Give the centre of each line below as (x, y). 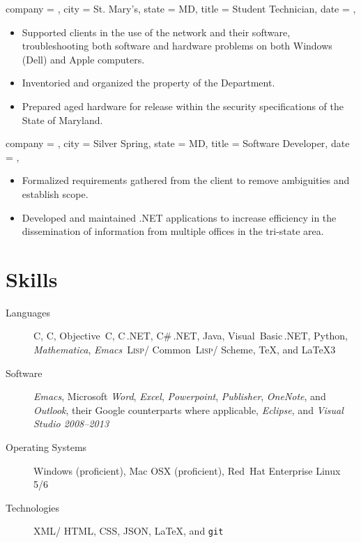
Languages (28, 312)
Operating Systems (46, 447)
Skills (32, 278)
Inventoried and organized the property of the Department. (148, 83)
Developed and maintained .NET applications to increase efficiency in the (179, 217)
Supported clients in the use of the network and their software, (156, 32)
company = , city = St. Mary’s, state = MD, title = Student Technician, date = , (181, 8)
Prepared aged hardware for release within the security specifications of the (183, 106)
